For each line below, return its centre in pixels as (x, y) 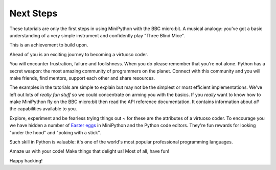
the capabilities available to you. (43, 109)
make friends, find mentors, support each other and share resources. (82, 78)
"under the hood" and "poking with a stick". (55, 132)
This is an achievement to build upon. (49, 45)
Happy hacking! (26, 160)
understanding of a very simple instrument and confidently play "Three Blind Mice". (97, 35)
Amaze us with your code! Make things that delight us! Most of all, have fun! (89, 151)
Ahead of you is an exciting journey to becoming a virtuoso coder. (79, 54)
